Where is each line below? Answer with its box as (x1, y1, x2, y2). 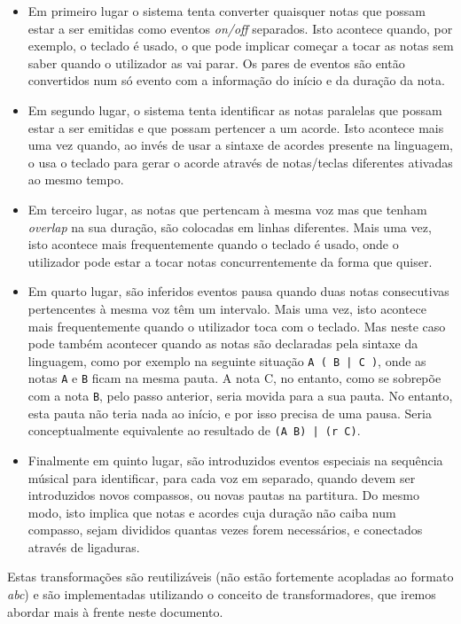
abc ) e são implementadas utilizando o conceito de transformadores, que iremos (7, 585, 436, 604)
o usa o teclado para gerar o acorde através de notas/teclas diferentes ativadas (27, 152, 453, 171)
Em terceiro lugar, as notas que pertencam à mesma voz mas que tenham (27, 199, 427, 218)
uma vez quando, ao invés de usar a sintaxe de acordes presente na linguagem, (27, 136, 453, 154)
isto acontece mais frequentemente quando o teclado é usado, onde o (27, 235, 399, 253)
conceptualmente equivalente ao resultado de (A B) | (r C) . (27, 421, 361, 440)
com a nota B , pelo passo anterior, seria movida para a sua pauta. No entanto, (27, 386, 453, 404)
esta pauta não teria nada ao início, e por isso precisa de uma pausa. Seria (27, 403, 432, 422)
